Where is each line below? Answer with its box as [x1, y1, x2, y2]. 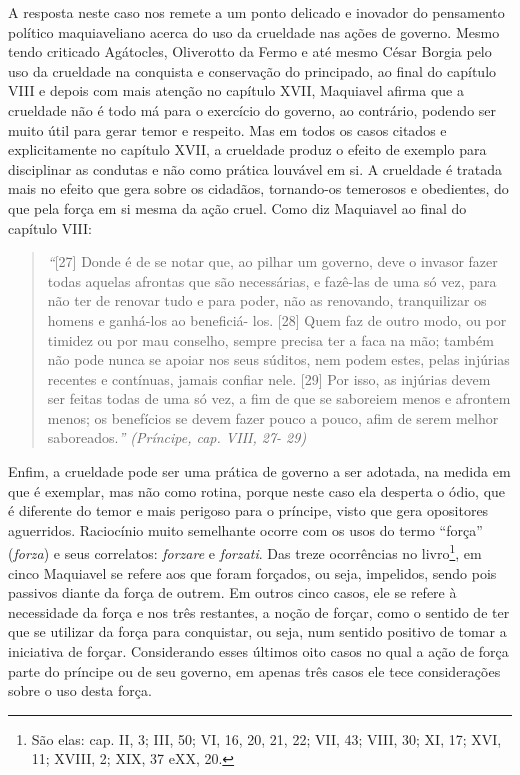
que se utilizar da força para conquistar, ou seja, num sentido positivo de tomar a [8, 621, 507, 642]
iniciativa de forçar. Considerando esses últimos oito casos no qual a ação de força [8, 641, 509, 662]
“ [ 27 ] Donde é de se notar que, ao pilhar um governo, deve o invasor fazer [47, 251, 498, 272]
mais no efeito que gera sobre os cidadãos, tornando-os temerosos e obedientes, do [8, 178, 509, 199]
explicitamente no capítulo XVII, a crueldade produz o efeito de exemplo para [8, 139, 487, 160]
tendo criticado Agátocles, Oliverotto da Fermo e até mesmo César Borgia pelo [8, 41, 492, 62]
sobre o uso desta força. [8, 680, 152, 701]
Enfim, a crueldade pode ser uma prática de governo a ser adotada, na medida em [8, 461, 511, 482]
